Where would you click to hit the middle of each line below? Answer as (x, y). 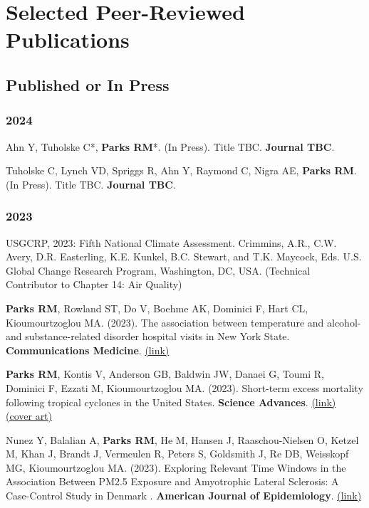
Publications (68, 39)
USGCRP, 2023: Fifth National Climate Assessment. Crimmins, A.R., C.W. (171, 242)
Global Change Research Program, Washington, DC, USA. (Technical (158, 270)
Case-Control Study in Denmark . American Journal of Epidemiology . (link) (184, 496)
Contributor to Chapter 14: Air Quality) (94, 284)
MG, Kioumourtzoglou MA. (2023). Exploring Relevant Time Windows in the (176, 467)
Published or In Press (88, 84)
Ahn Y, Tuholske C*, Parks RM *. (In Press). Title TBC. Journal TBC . (170, 146)
